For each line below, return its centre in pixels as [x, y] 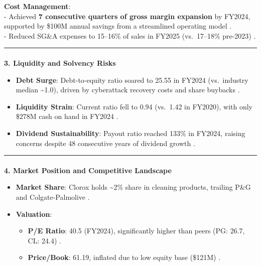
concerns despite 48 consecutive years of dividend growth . [105, 143]
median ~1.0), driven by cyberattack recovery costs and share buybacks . [128, 90]
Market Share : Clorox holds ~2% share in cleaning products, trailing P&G [133, 187]
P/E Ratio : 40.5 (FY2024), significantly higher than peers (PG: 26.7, [136, 231]
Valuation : [34, 214]
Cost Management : [37, 6]
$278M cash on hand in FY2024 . [67, 116]
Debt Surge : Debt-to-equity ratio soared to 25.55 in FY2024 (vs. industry [132, 80]
